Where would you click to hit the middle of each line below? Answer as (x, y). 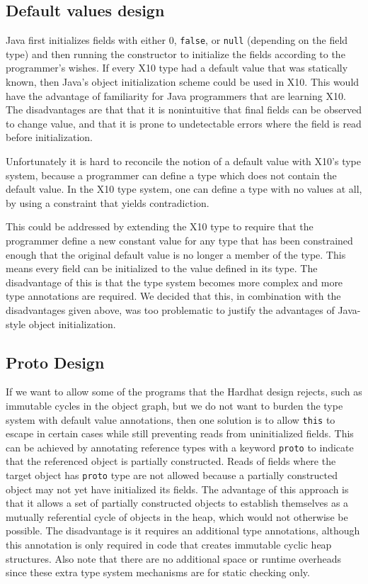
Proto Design (55, 362)
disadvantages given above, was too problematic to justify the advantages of (170, 309)
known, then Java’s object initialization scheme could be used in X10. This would (183, 82)
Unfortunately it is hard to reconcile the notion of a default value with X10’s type (183, 161)
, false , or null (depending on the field (261, 40)
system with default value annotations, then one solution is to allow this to (171, 419)
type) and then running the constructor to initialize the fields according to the (176, 54)
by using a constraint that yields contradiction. (108, 202)
